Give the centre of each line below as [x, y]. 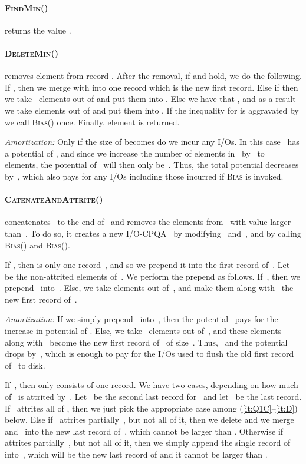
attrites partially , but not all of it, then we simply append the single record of [148, 443]
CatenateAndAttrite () [54, 199]
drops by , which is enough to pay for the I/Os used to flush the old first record [149, 354]
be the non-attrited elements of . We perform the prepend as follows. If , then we [152, 276]
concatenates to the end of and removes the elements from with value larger [148, 222]
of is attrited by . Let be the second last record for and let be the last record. [153, 397]
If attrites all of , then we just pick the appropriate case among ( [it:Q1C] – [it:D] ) [151, 408]
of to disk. [25, 365]
